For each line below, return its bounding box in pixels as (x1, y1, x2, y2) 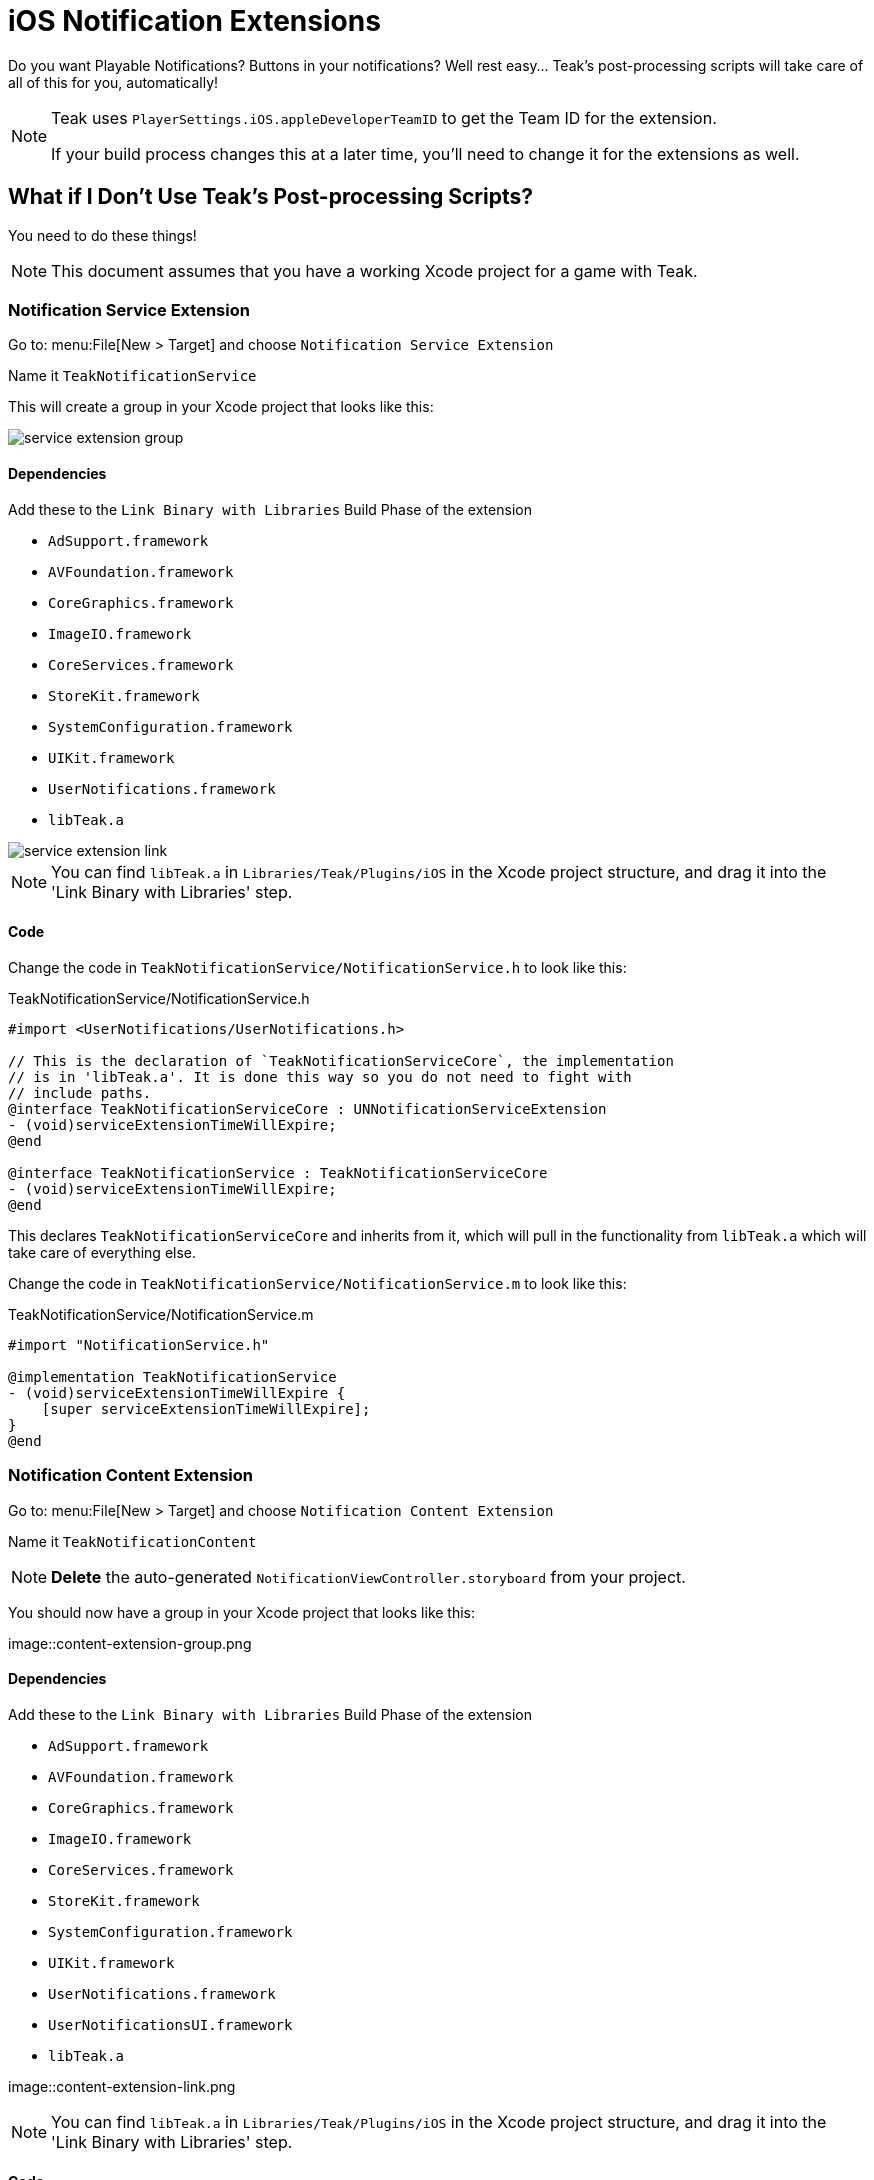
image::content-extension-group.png (8, 1634, 252, 1652)
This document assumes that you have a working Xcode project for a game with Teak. (51, 260, 698, 281)
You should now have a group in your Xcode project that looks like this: (8, 1603, 476, 1621)
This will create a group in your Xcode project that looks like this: (8, 398, 434, 416)
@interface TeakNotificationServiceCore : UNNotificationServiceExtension (8, 1100, 607, 1117)
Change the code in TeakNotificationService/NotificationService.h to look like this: (8, 958, 627, 976)
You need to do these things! (8, 226, 197, 244)
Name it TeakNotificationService (8, 367, 257, 385)
